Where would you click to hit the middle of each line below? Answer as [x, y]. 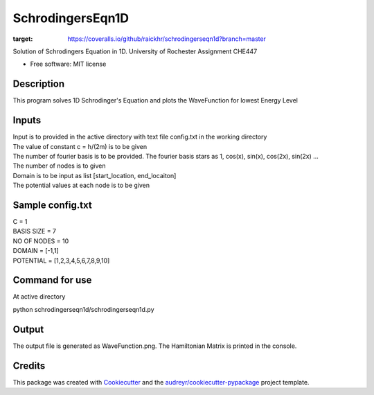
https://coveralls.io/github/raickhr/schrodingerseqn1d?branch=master [167, 39]
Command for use [52, 280]
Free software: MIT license [68, 64]
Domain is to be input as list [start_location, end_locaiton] [95, 175]
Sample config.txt [53, 205]
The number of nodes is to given [59, 166]
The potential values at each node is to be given [81, 185]
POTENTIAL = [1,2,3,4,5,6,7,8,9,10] [61, 261]
